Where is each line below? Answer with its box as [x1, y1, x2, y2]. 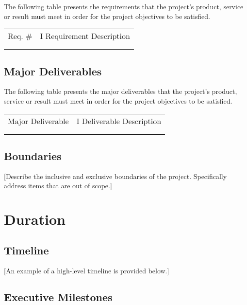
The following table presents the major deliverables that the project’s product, [4, 86, 237, 96]
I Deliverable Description [76, 115, 162, 126]
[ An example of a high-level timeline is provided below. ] [4, 265, 169, 275]
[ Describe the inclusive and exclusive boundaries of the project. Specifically [4, 171, 227, 181]
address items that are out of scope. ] [4, 180, 112, 191]
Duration [4, 209, 66, 229]
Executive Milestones [4, 289, 113, 304]
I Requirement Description [40, 30, 130, 42]
